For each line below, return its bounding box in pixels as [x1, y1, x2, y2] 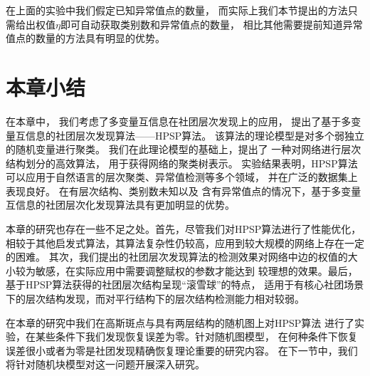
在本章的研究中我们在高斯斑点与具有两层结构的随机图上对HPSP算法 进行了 [6, 315, 355, 330]
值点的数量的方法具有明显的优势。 [6, 31, 165, 46]
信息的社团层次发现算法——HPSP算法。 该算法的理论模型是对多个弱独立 [25, 127, 365, 142]
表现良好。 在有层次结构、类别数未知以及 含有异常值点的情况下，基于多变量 [6, 183, 361, 198]
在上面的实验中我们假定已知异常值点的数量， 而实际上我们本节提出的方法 [6, 3, 348, 17]
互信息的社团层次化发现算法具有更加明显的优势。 [6, 197, 235, 212]
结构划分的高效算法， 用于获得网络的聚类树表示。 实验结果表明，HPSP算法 [6, 155, 358, 170]
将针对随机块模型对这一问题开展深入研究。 [6, 357, 205, 372]
